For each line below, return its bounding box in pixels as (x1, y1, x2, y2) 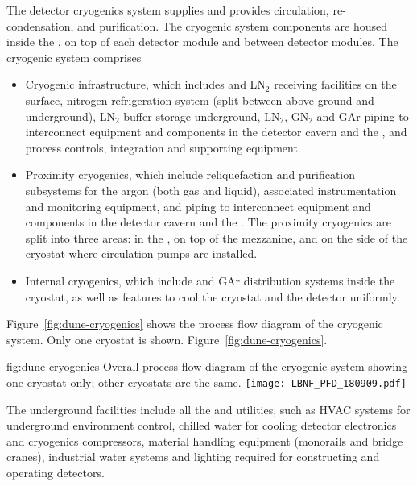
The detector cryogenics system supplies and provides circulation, (6, 2, 329, 18)
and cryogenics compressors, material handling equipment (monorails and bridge (6, 432, 403, 449)
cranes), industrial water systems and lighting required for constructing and (6, 448, 380, 465)
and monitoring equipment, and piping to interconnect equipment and (25, 197, 371, 214)
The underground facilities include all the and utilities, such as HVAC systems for (6, 401, 411, 417)
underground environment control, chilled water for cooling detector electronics (6, 417, 397, 434)
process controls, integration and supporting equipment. (25, 139, 301, 156)
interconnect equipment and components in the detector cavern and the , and (25, 123, 407, 140)
